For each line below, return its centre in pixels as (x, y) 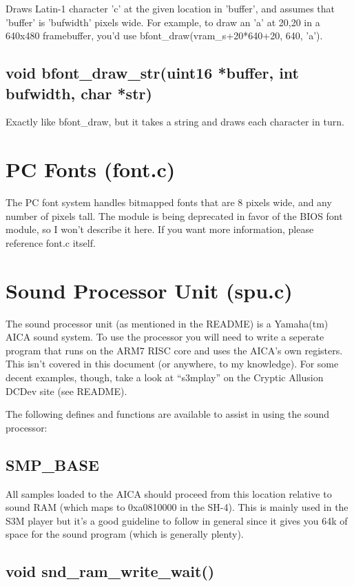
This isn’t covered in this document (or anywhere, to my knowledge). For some (172, 364)
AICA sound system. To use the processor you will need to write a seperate (165, 337)
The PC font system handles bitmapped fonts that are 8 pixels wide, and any (169, 202)
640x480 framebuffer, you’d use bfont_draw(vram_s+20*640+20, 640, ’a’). (164, 36)
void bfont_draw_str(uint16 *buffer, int (153, 73)
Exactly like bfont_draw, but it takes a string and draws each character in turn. (175, 122)
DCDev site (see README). (66, 391)
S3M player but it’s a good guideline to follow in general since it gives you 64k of (177, 520)
